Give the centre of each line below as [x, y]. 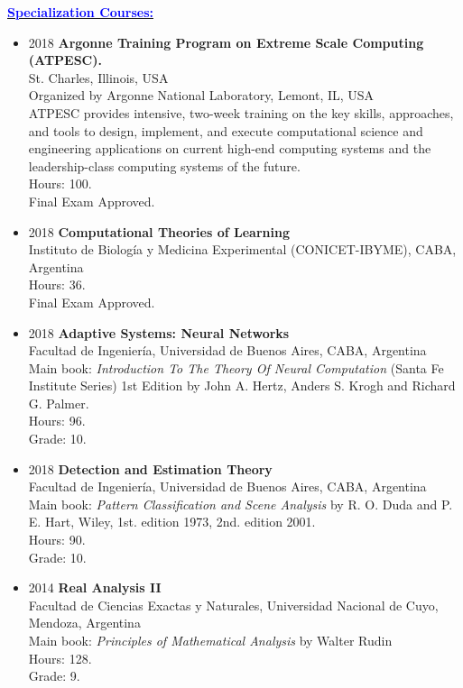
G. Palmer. [59, 403]
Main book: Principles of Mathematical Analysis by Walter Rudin [210, 640]
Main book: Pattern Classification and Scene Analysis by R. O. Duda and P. [241, 504]
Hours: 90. [57, 540]
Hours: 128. [60, 658]
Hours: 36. [57, 284]
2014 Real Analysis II [95, 587]
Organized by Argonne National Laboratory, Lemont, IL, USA [201, 95]
